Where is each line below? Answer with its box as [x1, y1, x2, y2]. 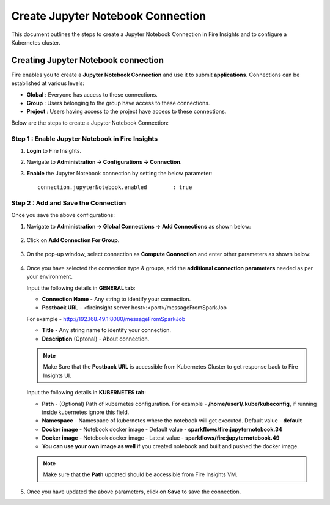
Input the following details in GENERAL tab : [26, 284, 136, 292]
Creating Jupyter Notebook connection [11, 55, 164, 65]
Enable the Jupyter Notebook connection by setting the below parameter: [26, 169, 213, 177]
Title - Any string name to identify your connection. [42, 326, 171, 334]
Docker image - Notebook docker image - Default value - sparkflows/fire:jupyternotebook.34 [42, 426, 282, 433]
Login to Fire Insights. [26, 147, 82, 154]
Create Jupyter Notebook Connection [11, 9, 207, 23]
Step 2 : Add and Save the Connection [11, 199, 127, 207]
